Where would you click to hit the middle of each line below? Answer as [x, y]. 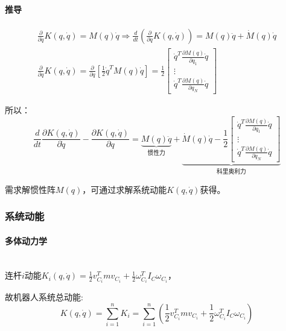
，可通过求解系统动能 [125, 189]
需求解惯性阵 [30, 189]
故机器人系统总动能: [44, 297]
